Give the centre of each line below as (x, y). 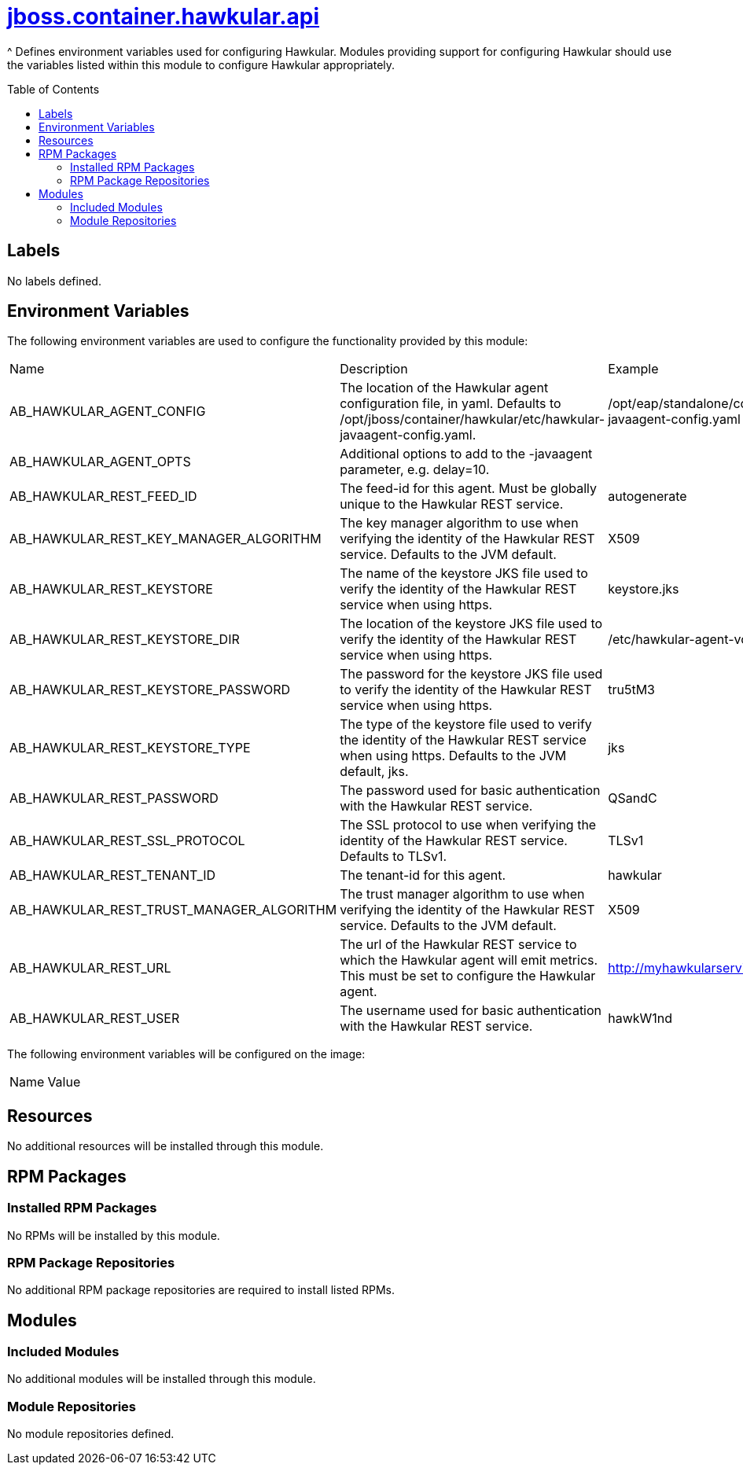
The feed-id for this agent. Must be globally (468, 489)
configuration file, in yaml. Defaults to (451, 404)
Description (374, 369)
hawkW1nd (640, 1019)
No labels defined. (54, 281)
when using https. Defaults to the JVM (453, 756)
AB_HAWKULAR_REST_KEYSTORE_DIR (125, 640)
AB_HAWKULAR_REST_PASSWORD (114, 798)
